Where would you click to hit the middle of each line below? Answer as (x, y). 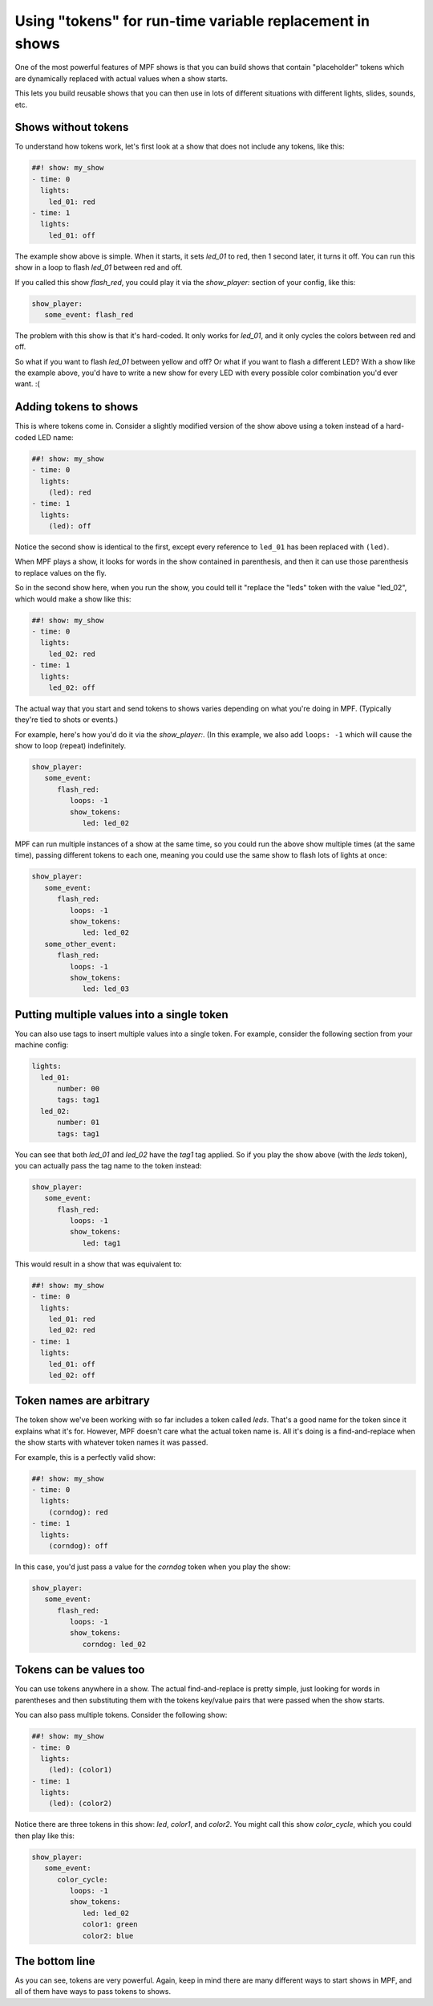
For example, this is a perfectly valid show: (85, 1457)
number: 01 (79, 1123)
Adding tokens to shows (77, 407)
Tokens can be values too (80, 1670)
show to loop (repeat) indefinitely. (71, 746)
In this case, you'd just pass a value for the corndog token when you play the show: (153, 1567)
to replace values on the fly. (61, 573)
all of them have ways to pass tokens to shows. (93, 1992)
